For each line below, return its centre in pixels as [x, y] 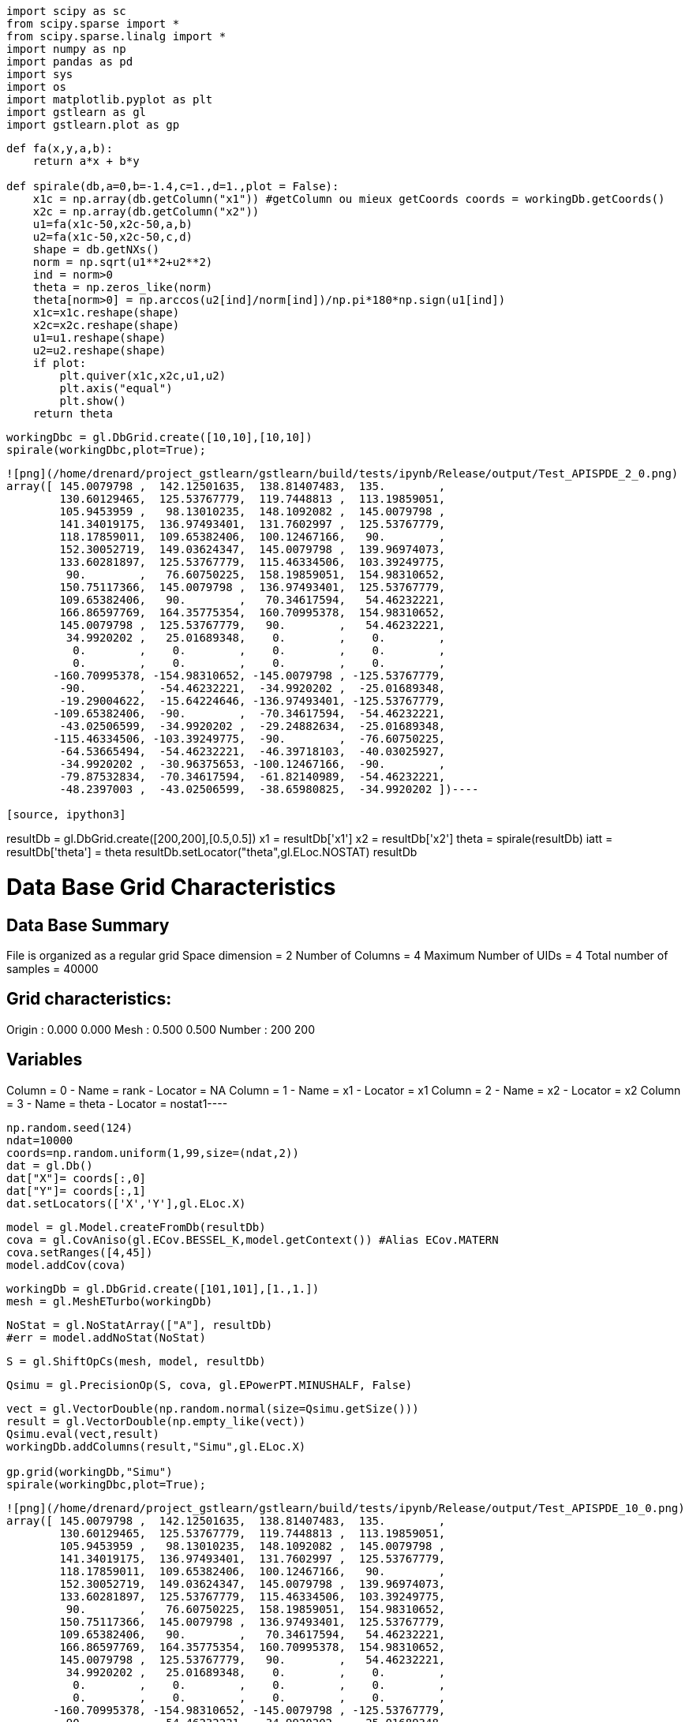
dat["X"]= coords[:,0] [77, 1178]
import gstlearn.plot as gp [93, 125]
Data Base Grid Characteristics [171, 887]
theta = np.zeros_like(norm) [123, 287]
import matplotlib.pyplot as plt [110, 99]
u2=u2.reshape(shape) [99, 350]
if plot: [60, 363]
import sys [40, 74]
